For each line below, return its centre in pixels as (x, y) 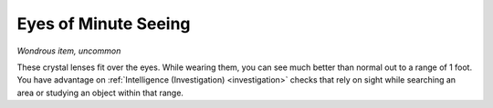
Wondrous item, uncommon (69, 51)
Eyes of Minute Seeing (104, 24)
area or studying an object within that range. (100, 93)
